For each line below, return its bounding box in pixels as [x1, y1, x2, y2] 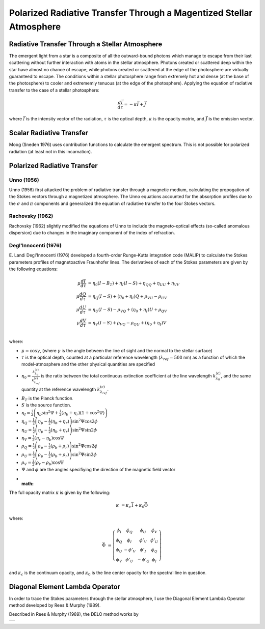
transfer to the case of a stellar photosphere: [9, 87, 100, 93]
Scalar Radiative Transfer [9, 129, 88, 137]
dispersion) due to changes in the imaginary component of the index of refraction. [9, 230, 175, 236]
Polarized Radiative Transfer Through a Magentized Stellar [9, 7, 253, 18]
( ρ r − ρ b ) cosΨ [34, 459, 64, 466]
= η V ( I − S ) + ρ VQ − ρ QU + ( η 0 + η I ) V [88, 320, 167, 327]
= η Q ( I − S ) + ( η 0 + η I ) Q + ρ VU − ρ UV [88, 293, 167, 300]
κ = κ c [116, 503, 131, 509]
